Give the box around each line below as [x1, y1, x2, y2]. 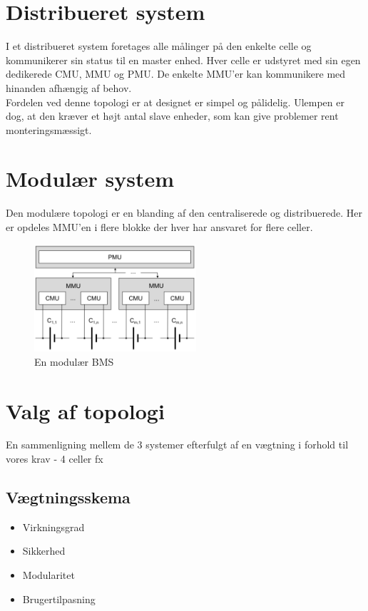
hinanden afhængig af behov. [6, 80, 132, 95]
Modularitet [22, 568, 75, 582]
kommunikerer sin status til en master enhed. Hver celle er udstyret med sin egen [6, 52, 361, 67]
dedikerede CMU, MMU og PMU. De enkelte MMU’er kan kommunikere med [6, 66, 346, 81]
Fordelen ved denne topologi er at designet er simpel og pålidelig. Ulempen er [6, 94, 344, 109]
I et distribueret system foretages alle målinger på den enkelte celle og [6, 38, 312, 53]
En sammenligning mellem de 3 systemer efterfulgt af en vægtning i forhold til [6, 437, 349, 452]
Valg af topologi [6, 396, 165, 425]
